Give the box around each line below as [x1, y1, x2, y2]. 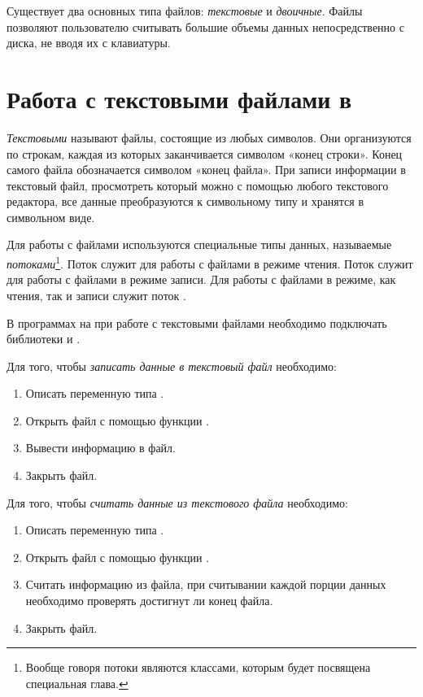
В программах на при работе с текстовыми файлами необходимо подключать [7, 314, 387, 331]
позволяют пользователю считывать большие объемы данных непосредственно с [7, 18, 404, 35]
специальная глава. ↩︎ [25, 674, 129, 691]
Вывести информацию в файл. [25, 439, 176, 456]
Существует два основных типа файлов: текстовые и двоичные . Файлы [7, 2, 363, 19]
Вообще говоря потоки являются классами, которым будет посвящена [25, 659, 371, 676]
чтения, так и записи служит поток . [7, 286, 186, 303]
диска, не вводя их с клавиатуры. [7, 34, 171, 51]
